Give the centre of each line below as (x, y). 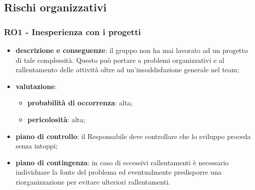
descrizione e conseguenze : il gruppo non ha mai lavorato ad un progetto (132, 50)
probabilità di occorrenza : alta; (80, 103)
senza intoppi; (37, 146)
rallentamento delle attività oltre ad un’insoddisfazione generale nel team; (127, 70)
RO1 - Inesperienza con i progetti (73, 31)
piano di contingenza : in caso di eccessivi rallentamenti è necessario (122, 162)
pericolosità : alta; (56, 119)
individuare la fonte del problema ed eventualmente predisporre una (119, 172)
